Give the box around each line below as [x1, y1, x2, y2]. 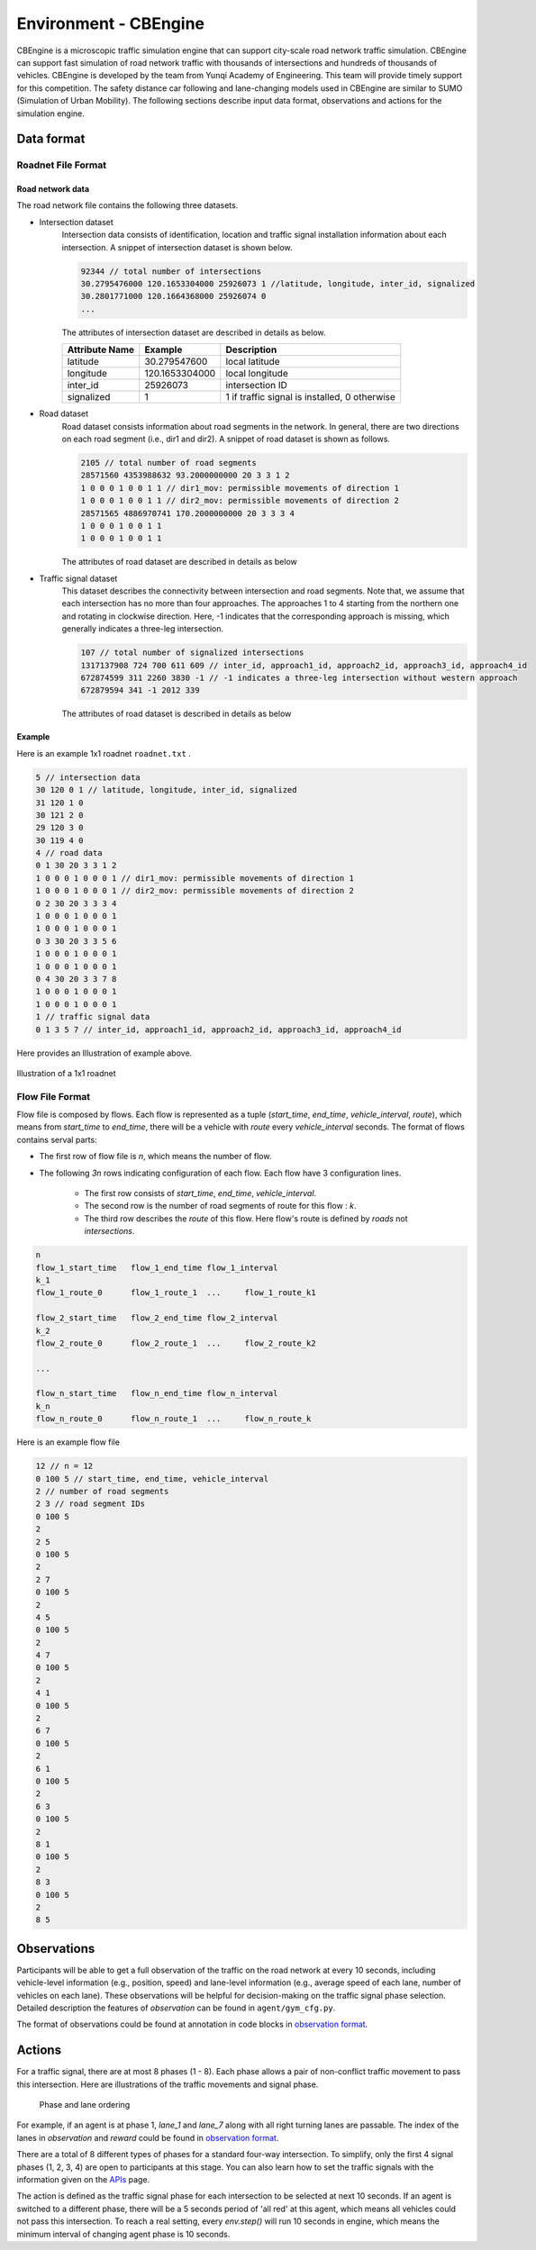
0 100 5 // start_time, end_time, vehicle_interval [35, 1474, 269, 1483]
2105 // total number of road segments [80, 458, 257, 467]
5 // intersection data [35, 772, 141, 783]
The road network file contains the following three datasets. [16, 200, 239, 211]
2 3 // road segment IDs [35, 1499, 146, 1509]
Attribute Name [67, 343, 135, 356]
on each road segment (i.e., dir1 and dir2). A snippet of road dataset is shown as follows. [61, 433, 391, 444]
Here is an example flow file [16, 1437, 121, 1447]
